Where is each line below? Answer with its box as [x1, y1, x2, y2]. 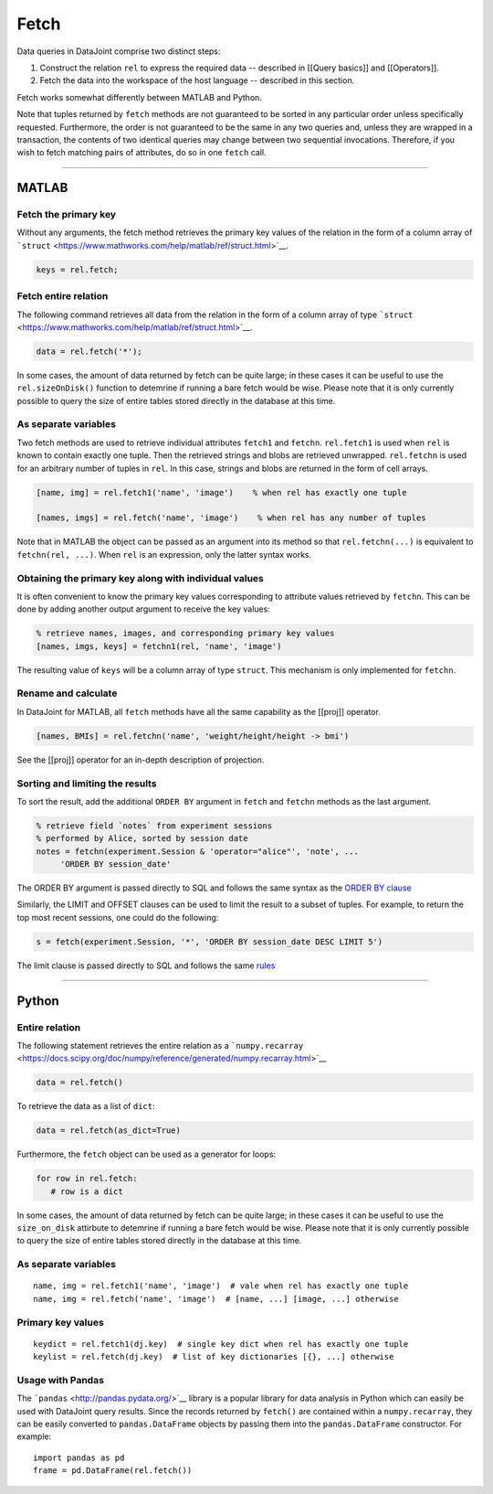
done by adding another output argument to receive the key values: [16, 603, 271, 614]
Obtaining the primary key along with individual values [16, 571, 264, 584]
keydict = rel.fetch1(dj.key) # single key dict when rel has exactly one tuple [33, 1339, 409, 1349]
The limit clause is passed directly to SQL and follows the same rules [16, 960, 276, 971]
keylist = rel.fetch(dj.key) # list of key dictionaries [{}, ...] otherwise [33, 1351, 394, 1362]
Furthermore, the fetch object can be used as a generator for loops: [16, 1148, 277, 1160]
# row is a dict [50, 1186, 123, 1197]
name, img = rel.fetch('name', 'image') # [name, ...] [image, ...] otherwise [33, 1294, 399, 1304]
